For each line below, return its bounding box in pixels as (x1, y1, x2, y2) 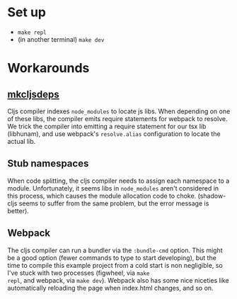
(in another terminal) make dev (17, 35, 105, 43)
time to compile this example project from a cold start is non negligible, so (7, 261, 223, 269)
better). (7, 206, 30, 215)
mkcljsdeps (7, 88, 60, 100)
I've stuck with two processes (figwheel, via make (7, 269, 150, 277)
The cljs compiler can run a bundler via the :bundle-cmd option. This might (7, 246, 223, 254)
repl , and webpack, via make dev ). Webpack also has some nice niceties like (7, 276, 229, 284)
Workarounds (7, 60, 90, 77)
